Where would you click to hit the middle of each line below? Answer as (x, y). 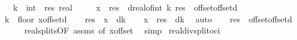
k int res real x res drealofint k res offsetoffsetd (125, 7)
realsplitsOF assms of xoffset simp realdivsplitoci (122, 30)
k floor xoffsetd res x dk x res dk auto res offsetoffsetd (148, 19)
